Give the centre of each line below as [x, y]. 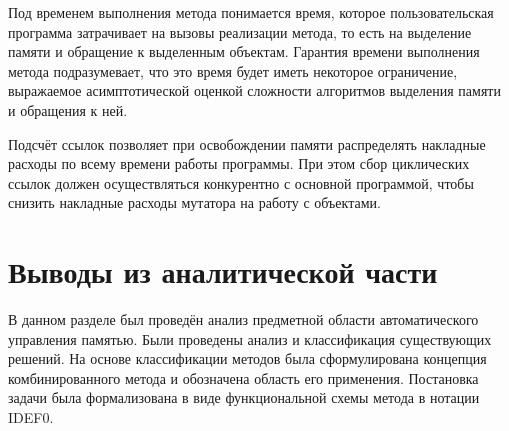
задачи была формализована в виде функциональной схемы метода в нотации [244, 397]
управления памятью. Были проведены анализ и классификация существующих [250, 338]
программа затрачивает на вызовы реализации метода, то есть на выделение [240, 31]
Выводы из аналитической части [223, 271]
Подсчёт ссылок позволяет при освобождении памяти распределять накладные [247, 143]
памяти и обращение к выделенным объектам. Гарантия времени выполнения [244, 51]
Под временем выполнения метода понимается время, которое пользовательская [251, 12]
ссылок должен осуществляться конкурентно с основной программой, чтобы [241, 182]
